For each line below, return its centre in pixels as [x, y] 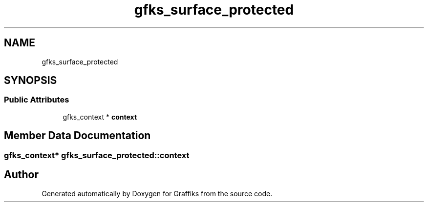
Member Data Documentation [77, 136]
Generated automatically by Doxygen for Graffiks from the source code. [157, 193]
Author [21, 175]
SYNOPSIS [31, 81]
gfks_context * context [100, 117]
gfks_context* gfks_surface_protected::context [97, 155]
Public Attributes [37, 100]
